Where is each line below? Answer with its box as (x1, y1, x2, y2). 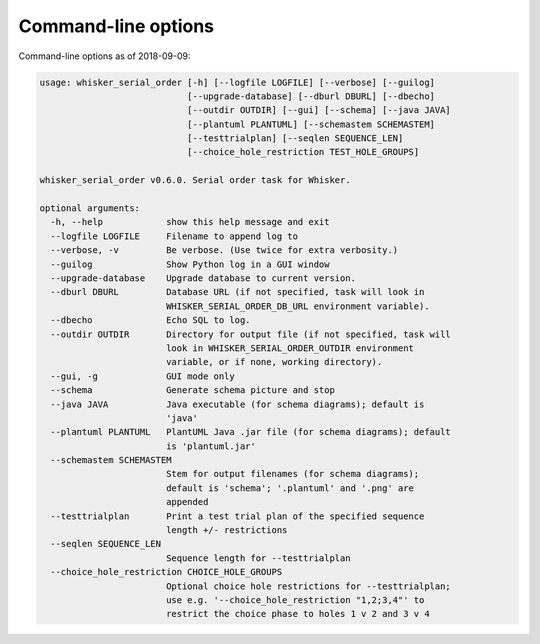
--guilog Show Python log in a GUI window (50, 258, 330, 270)
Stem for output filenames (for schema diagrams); (165, 468, 420, 480)
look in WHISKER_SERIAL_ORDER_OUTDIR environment (165, 342, 415, 354)
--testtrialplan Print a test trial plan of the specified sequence (50, 510, 425, 522)
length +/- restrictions (165, 525, 288, 536)
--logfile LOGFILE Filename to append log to (50, 230, 299, 242)
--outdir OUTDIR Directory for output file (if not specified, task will (50, 328, 452, 340)
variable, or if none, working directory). (165, 356, 383, 368)
